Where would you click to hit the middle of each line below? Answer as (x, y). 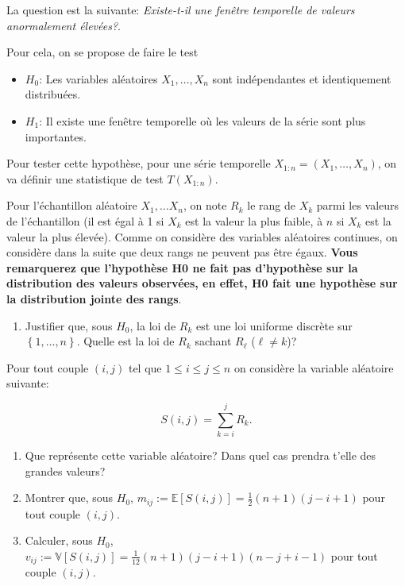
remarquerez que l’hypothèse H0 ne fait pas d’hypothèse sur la (182, 267)
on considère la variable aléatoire (314, 367)
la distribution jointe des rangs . (94, 298)
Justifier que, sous (69, 325)
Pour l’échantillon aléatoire (72, 205)
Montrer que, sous (69, 497)
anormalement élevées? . (64, 25)
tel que (145, 367)
